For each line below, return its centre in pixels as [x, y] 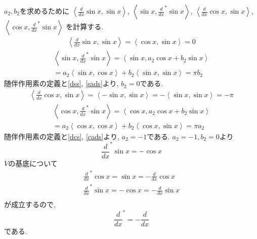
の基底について [33, 163]
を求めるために [45, 11]
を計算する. [85, 26]
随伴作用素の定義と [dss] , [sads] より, [61, 83]
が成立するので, [30, 204]
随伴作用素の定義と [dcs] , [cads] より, [62, 136]
